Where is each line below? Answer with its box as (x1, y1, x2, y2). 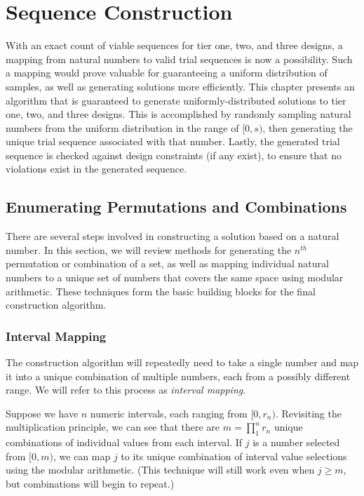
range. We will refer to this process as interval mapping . (6, 382, 246, 397)
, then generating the (262, 120, 353, 135)
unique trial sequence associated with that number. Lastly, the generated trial (6, 134, 340, 149)
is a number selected (252, 435, 340, 450)
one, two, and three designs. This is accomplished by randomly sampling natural (6, 107, 351, 121)
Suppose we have (6, 405, 79, 420)
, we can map (53, 448, 111, 463)
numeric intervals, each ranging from (90, 405, 248, 420)
